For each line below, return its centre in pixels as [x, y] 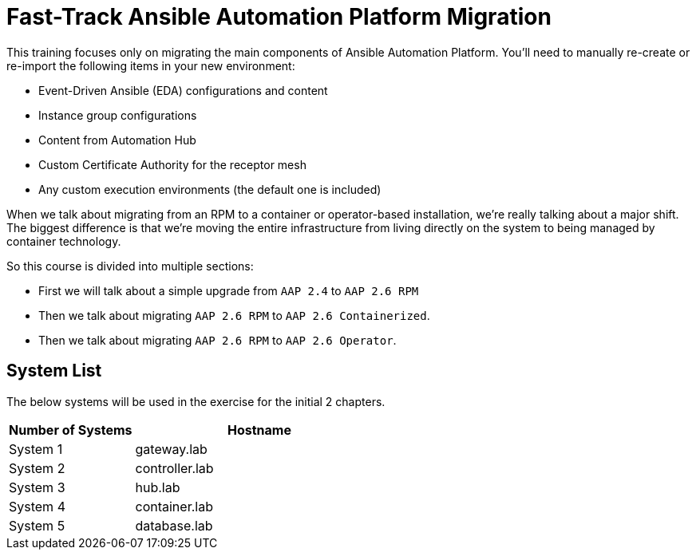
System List [54, 371]
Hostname [259, 430]
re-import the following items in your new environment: [151, 65]
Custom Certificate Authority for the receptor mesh [172, 164]
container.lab [174, 506]
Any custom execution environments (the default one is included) [210, 189]
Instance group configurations [118, 115]
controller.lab [174, 468]
